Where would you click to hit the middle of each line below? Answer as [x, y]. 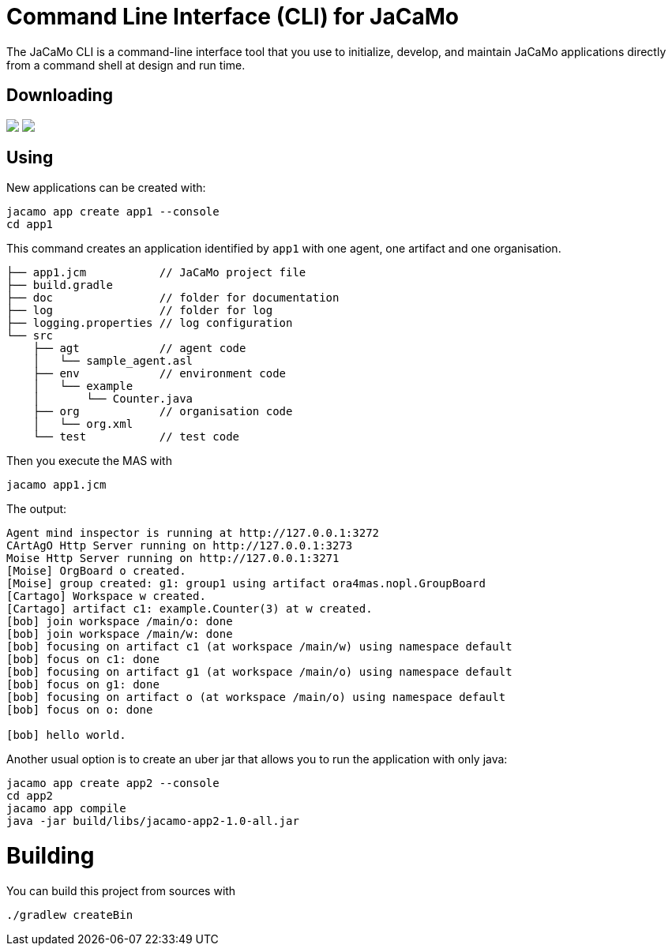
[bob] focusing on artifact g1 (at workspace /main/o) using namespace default [259, 672]
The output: [37, 509]
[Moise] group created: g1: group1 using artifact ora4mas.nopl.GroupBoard [246, 584]
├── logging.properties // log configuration [150, 323]
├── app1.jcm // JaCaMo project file [156, 273]
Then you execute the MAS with [89, 461]
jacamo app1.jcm [56, 485]
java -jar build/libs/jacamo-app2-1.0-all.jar [153, 821]
